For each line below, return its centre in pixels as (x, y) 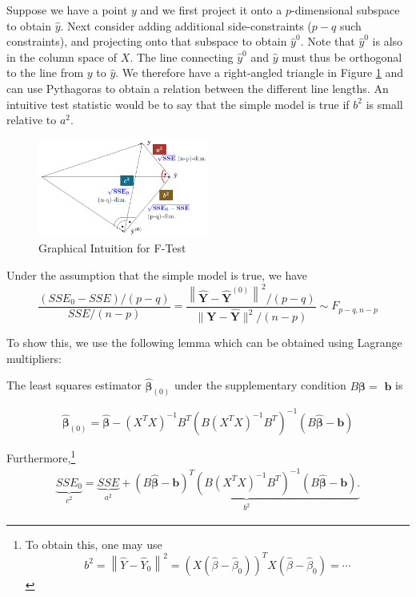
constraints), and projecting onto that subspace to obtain (147, 41)
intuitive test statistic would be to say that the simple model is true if (178, 104)
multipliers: (34, 358)
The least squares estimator (74, 385)
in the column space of (62, 56)
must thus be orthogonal (342, 56)
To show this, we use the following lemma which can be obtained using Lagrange (204, 343)
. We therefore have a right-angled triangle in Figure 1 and (260, 73)
